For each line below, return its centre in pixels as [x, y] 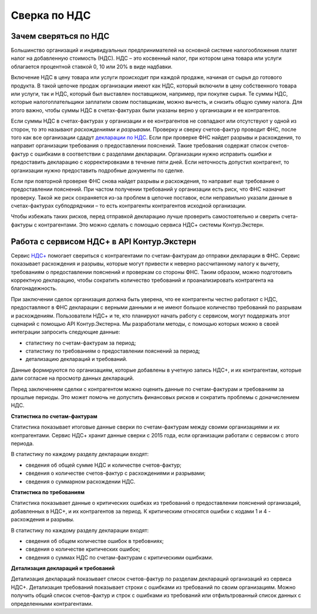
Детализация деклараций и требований [63, 568]
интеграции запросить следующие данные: [65, 332]
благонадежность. [34, 288]
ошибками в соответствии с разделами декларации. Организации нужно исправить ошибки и [153, 154]
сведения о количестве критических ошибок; [83, 549]
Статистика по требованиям [48, 492]
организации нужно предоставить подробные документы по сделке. [97, 170]
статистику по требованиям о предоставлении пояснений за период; [113, 351]
